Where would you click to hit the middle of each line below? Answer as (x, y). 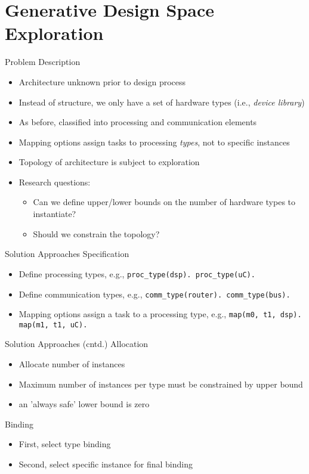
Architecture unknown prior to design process (102, 81)
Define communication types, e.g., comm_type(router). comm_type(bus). (154, 294)
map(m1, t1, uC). (53, 325)
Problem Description (43, 62)
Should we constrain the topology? (96, 233)
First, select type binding (65, 444)
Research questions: (55, 182)
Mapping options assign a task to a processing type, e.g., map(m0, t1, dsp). (160, 314)
